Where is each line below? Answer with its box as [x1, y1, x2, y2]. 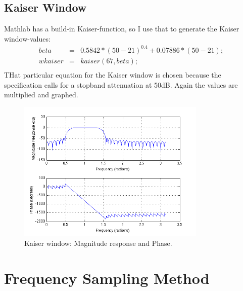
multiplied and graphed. [4, 89, 78, 100]
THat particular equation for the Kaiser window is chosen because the [4, 69, 221, 80]
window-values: [4, 33, 51, 44]
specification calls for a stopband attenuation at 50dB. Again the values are [4, 79, 238, 90]
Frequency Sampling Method [4, 268, 210, 288]
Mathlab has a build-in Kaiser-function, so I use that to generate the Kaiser [4, 23, 239, 34]
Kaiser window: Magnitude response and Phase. [24, 238, 172, 248]
